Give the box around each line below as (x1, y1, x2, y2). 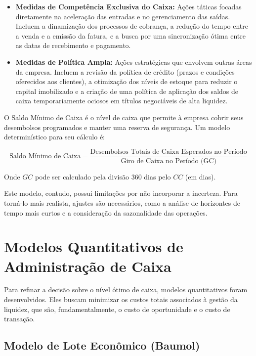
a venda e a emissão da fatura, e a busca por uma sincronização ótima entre (15, 30, 246, 41)
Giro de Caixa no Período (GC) (121, 157, 217, 165)
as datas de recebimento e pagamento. (15, 40, 131, 50)
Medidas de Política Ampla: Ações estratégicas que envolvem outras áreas (15, 56, 252, 67)
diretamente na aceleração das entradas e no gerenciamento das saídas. (15, 11, 230, 21)
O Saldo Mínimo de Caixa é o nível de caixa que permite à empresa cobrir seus (4, 112, 244, 122)
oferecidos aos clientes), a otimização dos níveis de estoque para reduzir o (15, 76, 238, 87)
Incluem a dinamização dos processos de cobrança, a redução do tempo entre (15, 21, 248, 31)
